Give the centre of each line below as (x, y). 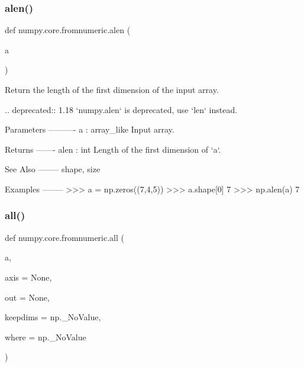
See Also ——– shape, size (53, 169)
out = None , (27, 297)
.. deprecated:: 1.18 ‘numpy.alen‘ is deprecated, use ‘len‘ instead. (121, 109)
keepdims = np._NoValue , (53, 317)
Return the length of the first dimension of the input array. (112, 89)
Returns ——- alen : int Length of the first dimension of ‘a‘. (113, 149)
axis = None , (28, 277)
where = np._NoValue (46, 337)
